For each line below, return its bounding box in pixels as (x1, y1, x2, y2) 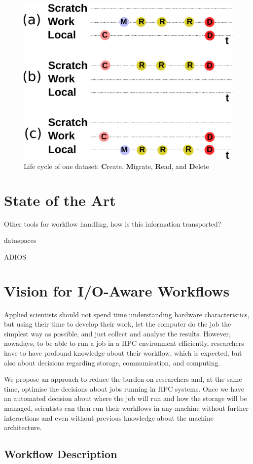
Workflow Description (4, 446, 117, 462)
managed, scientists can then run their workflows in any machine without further (4, 402, 249, 413)
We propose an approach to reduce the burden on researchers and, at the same (4, 374, 242, 384)
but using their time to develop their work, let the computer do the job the (4, 319, 231, 329)
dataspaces (4, 235, 36, 245)
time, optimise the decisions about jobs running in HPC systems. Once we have (4, 383, 244, 394)
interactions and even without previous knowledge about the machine (4, 412, 214, 423)
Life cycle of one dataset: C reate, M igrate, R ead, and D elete (24, 161, 209, 171)
